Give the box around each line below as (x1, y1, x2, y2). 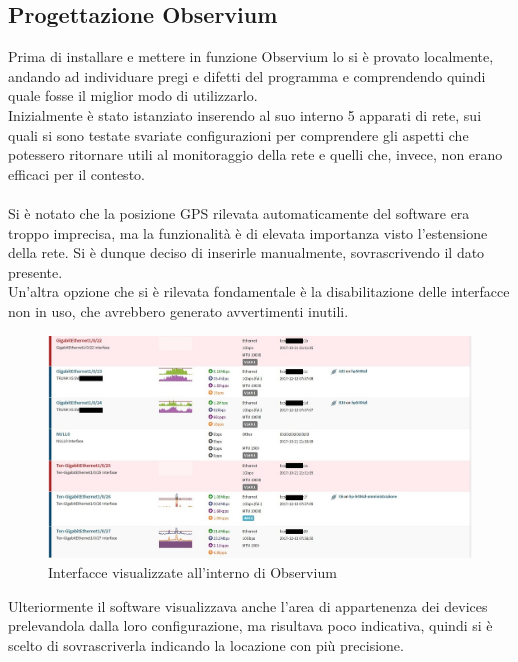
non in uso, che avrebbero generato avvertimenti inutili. (8, 300, 349, 321)
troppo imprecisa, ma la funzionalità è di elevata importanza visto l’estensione (8, 222, 488, 243)
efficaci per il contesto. (8, 163, 145, 184)
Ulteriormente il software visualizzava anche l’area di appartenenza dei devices (8, 595, 488, 616)
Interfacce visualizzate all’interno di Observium (48, 562, 337, 583)
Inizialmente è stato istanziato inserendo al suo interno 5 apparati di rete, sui (8, 104, 482, 125)
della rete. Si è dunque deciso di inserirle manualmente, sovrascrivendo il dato (8, 242, 485, 263)
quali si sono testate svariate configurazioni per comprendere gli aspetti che (8, 124, 469, 145)
